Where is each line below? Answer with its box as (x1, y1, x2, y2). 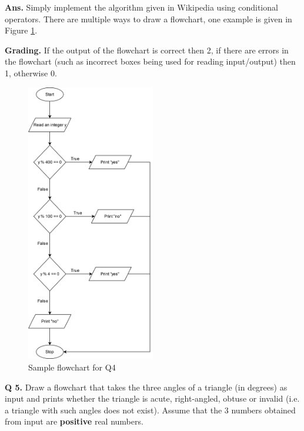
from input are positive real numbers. (5, 415, 143, 427)
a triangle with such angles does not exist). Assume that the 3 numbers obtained (5, 403, 296, 416)
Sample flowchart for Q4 (28, 361, 116, 373)
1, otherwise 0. (5, 66, 57, 79)
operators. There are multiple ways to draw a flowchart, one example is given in (5, 12, 292, 25)
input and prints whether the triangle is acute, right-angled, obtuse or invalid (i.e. (5, 392, 300, 405)
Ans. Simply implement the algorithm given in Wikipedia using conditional (5, 1, 278, 13)
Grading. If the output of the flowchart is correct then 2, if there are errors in (5, 43, 289, 56)
